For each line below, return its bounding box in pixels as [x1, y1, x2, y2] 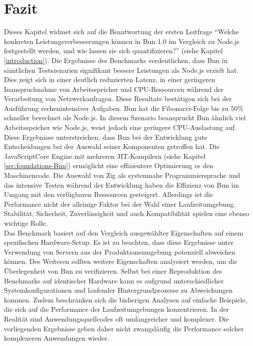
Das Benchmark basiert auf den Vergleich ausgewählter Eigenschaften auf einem [4, 227, 244, 238]
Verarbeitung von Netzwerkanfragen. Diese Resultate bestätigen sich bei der [4, 93, 232, 104]
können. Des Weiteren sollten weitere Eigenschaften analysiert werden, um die [4, 256, 237, 266]
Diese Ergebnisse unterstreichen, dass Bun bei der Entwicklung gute [4, 131, 208, 142]
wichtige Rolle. [4, 218, 48, 228]
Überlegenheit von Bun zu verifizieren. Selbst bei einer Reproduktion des [4, 265, 222, 276]
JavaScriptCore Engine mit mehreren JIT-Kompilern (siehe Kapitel [4, 151, 206, 161]
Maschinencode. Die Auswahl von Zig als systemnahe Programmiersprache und [4, 170, 240, 180]
